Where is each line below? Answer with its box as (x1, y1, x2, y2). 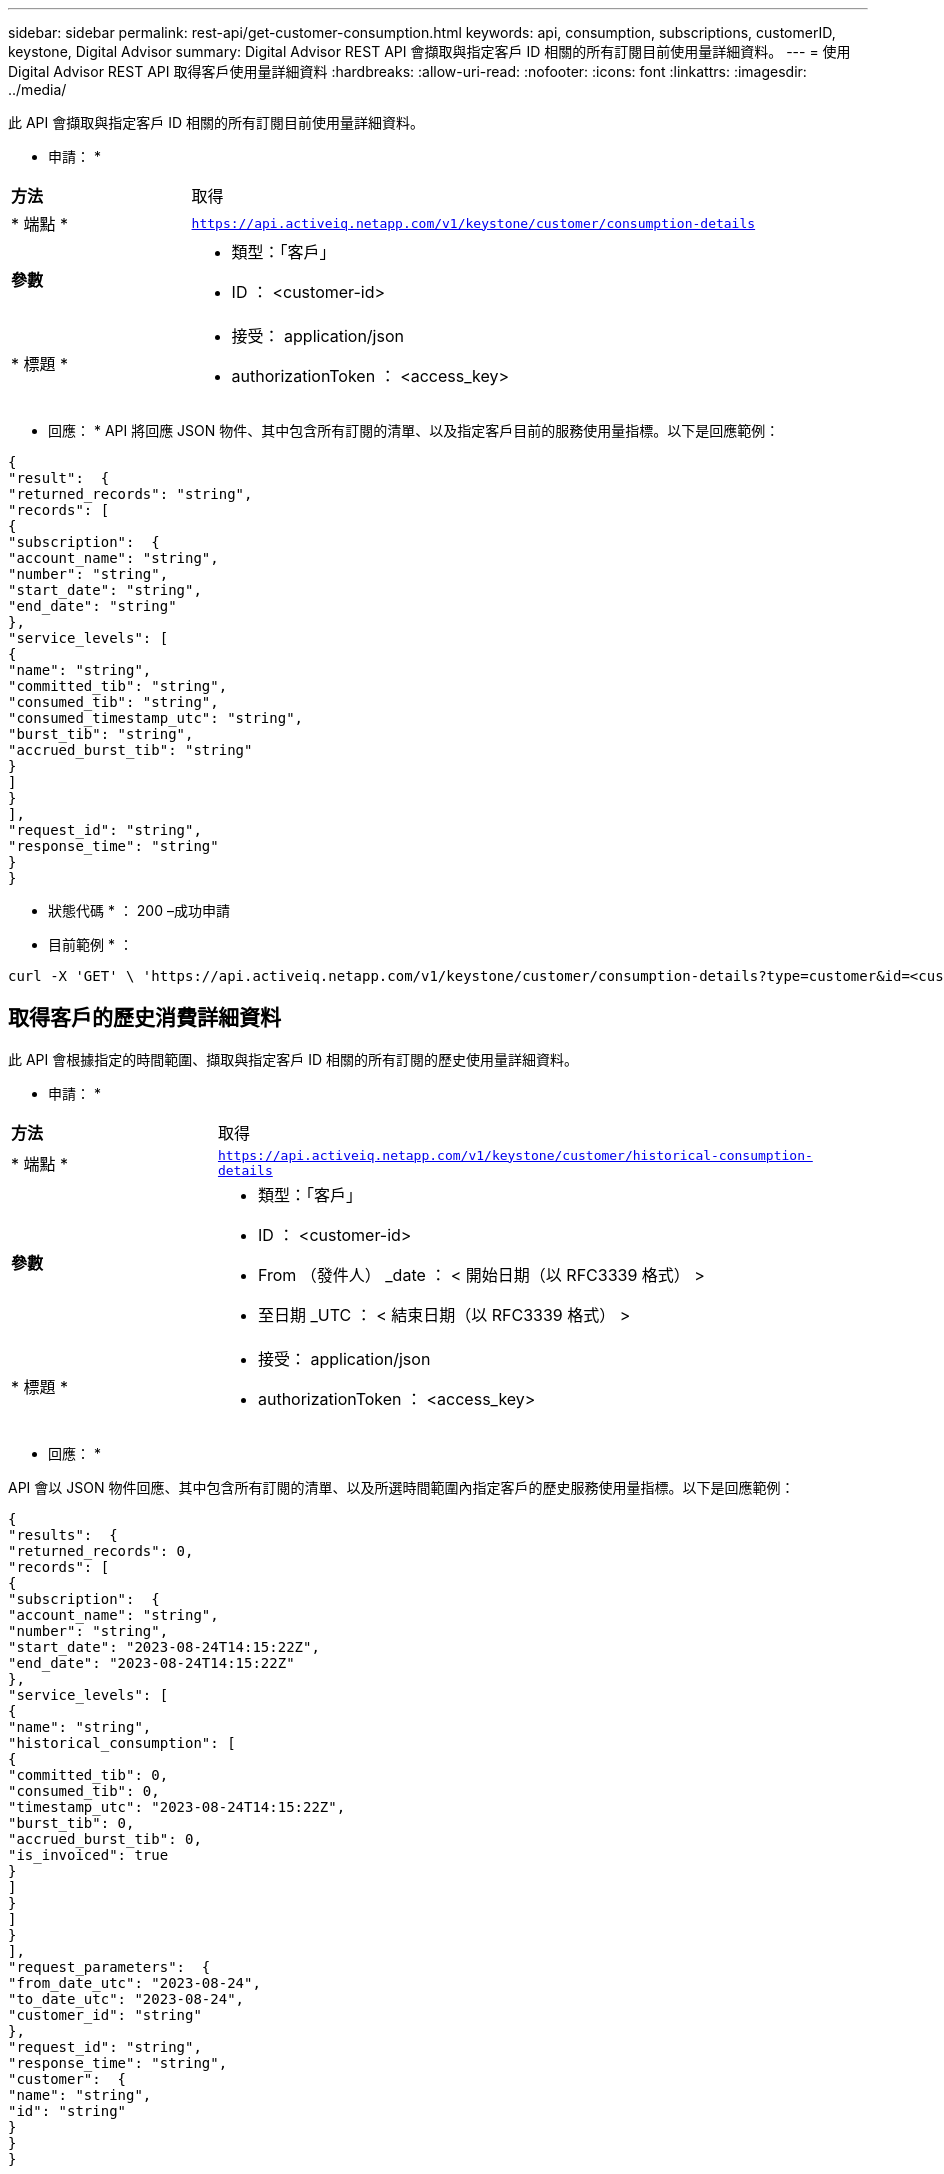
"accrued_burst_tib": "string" (8, 742, 253, 758)
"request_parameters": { (8, 1958, 211, 1975)
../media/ (8, 81, 67, 98)
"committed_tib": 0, (8, 1766, 169, 1783)
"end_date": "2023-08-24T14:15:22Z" (8, 1654, 295, 1671)
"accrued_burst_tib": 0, (8, 1830, 202, 1847)
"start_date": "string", (8, 582, 202, 598)
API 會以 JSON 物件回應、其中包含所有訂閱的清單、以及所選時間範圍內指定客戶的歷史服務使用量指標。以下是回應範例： (8, 1478, 795, 1496)
